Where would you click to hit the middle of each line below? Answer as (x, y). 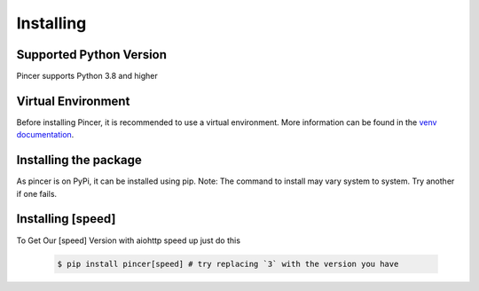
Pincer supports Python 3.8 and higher (87, 76)
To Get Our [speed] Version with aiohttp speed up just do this (129, 240)
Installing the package (79, 160)
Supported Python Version (92, 55)
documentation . (45, 135)
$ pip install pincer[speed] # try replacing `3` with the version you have (228, 263)
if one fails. (37, 193)
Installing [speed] (66, 219)
